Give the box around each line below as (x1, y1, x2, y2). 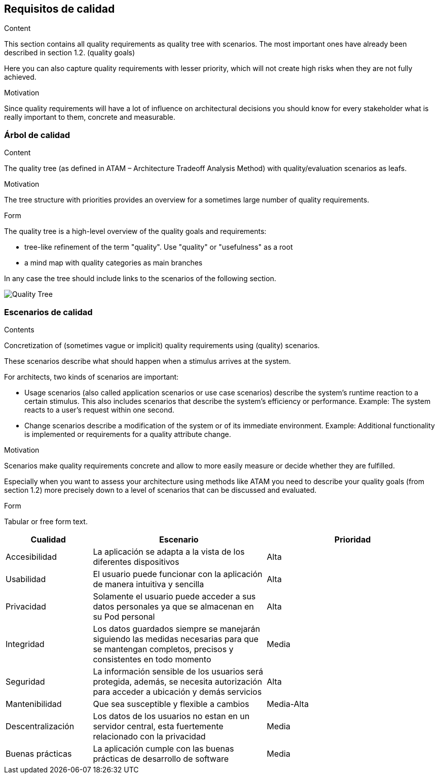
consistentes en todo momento (93, 654, 211, 664)
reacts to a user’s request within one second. (24, 405, 174, 414)
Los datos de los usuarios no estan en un (93, 711, 250, 721)
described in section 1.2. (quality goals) (4, 48, 135, 57)
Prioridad (334, 534, 371, 545)
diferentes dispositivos (93, 556, 179, 567)
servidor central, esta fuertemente (93, 721, 224, 731)
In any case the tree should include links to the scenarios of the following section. (4, 274, 276, 283)
